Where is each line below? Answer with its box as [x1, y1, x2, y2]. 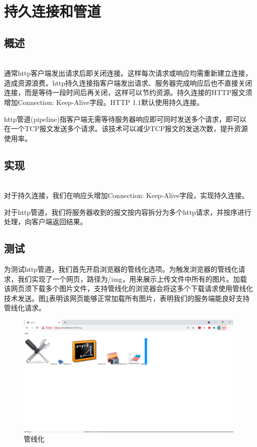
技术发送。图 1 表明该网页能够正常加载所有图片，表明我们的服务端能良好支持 [4, 293, 250, 303]
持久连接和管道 [4, 1, 101, 21]
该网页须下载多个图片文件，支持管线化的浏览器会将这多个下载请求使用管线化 [4, 283, 253, 294]
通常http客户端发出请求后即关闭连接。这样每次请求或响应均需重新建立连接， [4, 68, 253, 78]
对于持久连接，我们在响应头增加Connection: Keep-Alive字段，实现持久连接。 [4, 190, 249, 200]
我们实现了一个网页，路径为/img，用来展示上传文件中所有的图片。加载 [17, 273, 247, 284]
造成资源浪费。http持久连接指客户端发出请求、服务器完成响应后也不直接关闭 [4, 77, 253, 88]
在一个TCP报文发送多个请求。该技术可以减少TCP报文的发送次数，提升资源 [4, 123, 248, 134]
